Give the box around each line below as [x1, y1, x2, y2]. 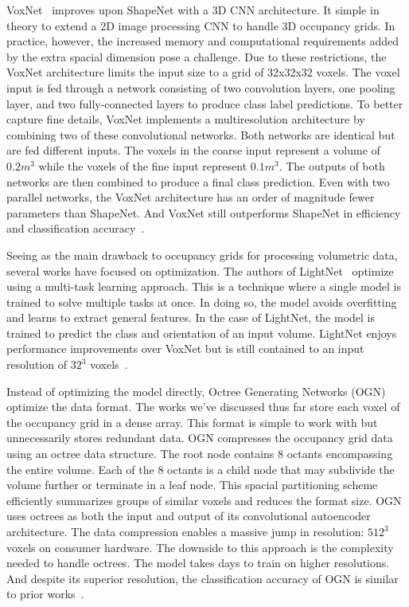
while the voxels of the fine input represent [38, 157, 247, 174]
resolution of [6, 356, 67, 373]
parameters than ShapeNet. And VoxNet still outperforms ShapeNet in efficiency [6, 204, 401, 221]
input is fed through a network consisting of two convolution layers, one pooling [6, 79, 395, 96]
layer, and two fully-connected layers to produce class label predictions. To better [6, 95, 403, 112]
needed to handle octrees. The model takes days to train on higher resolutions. [6, 554, 390, 571]
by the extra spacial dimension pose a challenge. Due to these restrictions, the [6, 48, 387, 65]
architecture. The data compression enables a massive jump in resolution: [6, 523, 364, 539]
